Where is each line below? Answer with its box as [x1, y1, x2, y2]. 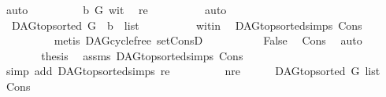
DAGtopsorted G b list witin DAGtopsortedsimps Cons [11, 16, 362, 33]
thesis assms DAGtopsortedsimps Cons [41, 47, 243, 63]
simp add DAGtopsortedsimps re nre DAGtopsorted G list [6, 63, 380, 79]
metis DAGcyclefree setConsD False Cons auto [54, 32, 362, 48]
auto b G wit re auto [6, 2, 227, 17]
